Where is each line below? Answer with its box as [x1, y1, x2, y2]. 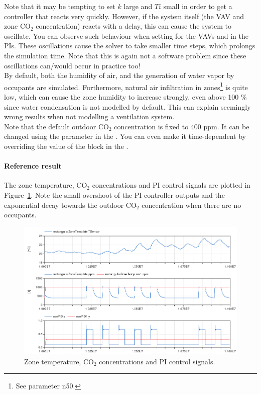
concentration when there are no [142, 199, 241, 210]
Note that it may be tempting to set [4, 1, 115, 11]
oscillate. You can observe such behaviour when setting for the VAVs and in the [4, 30, 249, 41]
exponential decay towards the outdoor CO [4, 199, 137, 210]
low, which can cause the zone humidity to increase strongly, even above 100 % [4, 92, 247, 102]
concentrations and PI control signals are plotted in [92, 180, 250, 190]
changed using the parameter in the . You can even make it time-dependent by [4, 131, 246, 141]
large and [123, 1, 153, 11]
